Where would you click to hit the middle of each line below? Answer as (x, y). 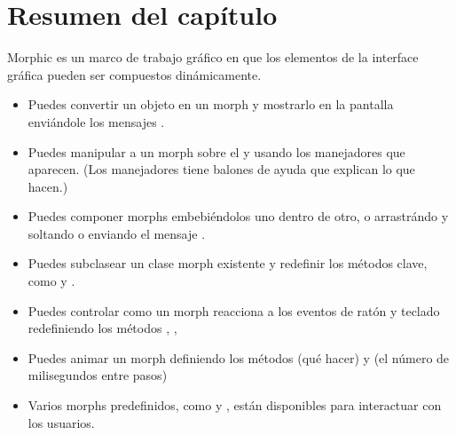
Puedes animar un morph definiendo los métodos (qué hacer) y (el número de (239, 357)
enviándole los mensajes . (96, 121)
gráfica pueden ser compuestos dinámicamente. (134, 74)
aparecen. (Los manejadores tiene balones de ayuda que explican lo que (221, 169)
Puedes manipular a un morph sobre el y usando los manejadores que (216, 151)
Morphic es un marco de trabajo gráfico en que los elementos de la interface (213, 57)
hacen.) (48, 186)
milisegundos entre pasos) (98, 375)
